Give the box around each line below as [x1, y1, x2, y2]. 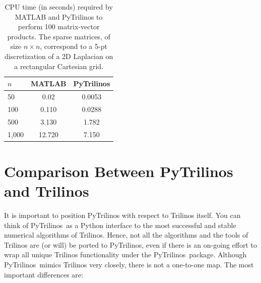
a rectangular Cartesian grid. [14, 61, 104, 71]
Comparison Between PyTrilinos [4, 160, 233, 181]
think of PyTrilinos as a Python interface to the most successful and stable [4, 219, 236, 230]
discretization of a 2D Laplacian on [5, 50, 113, 61]
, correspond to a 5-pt [40, 41, 107, 51]
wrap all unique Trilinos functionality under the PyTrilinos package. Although [4, 249, 247, 260]
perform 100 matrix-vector [18, 21, 100, 32]
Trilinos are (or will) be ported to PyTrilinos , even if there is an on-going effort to [4, 239, 257, 250]
